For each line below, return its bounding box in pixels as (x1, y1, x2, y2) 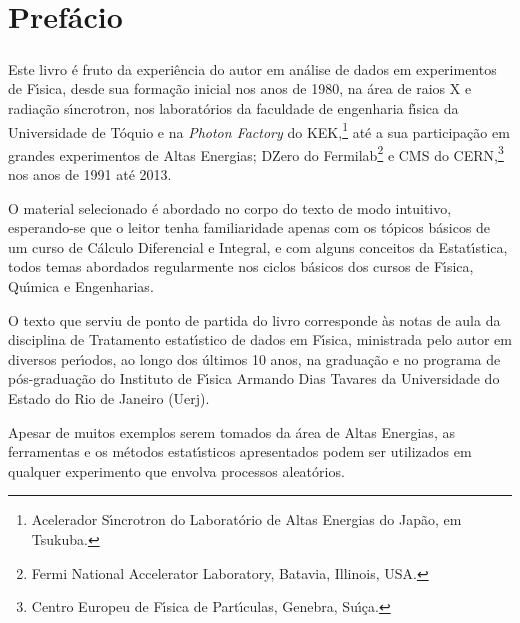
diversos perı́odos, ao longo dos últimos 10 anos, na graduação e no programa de (8, 348, 501, 369)
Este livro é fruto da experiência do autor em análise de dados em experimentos (8, 58, 497, 79)
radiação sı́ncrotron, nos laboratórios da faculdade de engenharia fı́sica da (8, 97, 459, 118)
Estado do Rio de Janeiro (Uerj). (8, 387, 210, 408)
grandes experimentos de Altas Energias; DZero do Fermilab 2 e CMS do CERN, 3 (8, 141, 504, 165)
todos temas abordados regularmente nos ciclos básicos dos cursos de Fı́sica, (8, 256, 474, 277)
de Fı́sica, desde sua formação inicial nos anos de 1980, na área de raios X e (8, 78, 472, 99)
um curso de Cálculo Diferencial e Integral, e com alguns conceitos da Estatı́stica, (8, 236, 508, 257)
